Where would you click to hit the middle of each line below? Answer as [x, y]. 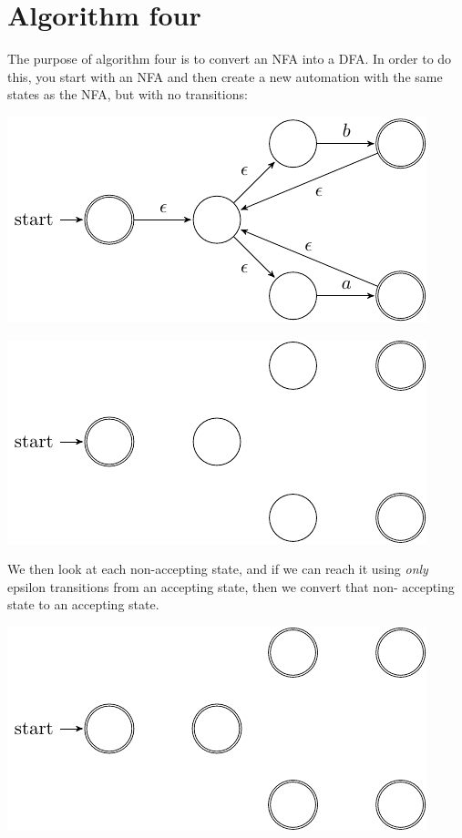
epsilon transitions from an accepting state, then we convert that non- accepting [231, 586]
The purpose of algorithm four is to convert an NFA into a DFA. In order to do [230, 59]
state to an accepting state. [83, 604]
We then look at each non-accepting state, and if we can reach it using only [218, 569]
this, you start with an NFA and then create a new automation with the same [225, 76]
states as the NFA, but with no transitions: [128, 94]
